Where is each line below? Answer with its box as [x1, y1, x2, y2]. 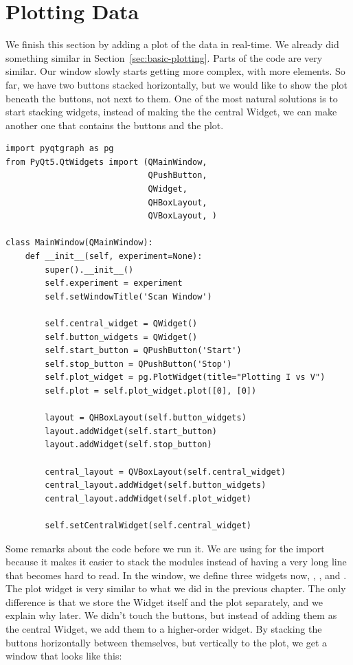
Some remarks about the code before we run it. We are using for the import [5, 541, 325, 555]
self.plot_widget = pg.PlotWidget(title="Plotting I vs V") [45, 372, 326, 383]
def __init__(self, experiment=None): [25, 251, 203, 262]
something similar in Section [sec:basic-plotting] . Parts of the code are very [5, 50, 323, 65]
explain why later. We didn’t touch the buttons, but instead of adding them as [5, 608, 337, 622]
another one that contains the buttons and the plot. [5, 117, 224, 132]
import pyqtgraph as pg [5, 144, 114, 154]
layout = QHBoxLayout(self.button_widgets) [45, 413, 247, 423]
